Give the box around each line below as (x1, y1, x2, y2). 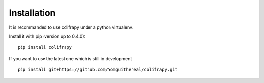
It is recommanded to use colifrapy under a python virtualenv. (9, 24, 133, 30)
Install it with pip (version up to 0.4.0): (9, 33, 86, 39)
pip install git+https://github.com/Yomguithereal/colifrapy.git (18, 67, 178, 73)
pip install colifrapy (18, 44, 72, 50)
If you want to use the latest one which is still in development (9, 55, 132, 61)
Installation (9, 7, 56, 18)
